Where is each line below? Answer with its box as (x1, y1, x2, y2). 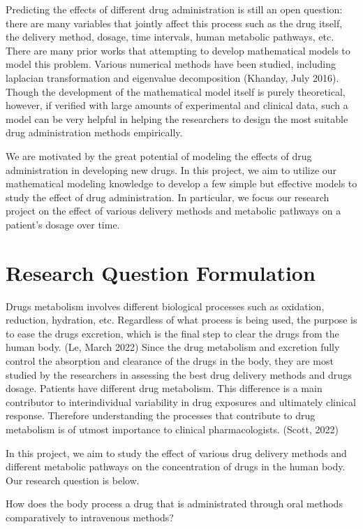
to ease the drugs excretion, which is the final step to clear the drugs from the (6, 326, 339, 340)
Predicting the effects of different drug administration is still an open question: (6, 2, 343, 16)
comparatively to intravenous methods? (6, 509, 174, 524)
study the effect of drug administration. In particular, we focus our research (6, 189, 329, 204)
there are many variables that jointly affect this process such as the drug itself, (6, 15, 343, 30)
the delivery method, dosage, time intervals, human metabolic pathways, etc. (6, 29, 334, 44)
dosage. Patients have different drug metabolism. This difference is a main (6, 381, 323, 396)
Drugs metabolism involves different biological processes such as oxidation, (6, 298, 325, 313)
